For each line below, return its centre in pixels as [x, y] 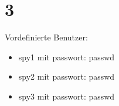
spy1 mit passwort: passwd [67, 57]
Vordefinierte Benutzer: [46, 37]
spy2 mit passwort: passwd [67, 76]
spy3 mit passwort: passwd [67, 96]
